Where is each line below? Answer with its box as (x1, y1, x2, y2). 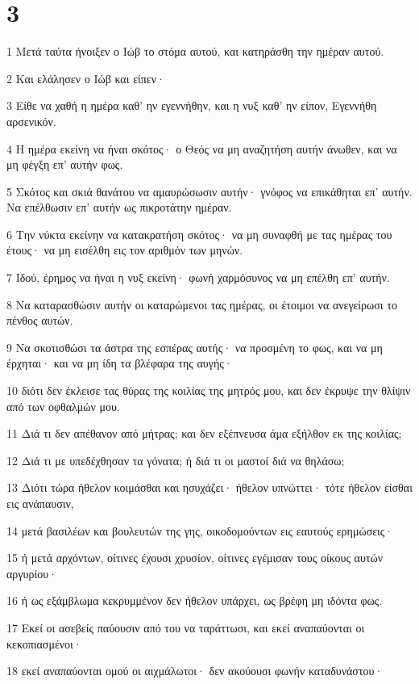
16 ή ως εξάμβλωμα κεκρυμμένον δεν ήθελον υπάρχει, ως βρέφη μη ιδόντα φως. (6, 592, 383, 609)
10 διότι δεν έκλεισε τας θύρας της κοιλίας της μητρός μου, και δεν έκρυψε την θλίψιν (6, 382, 411, 399)
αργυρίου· (6, 564, 58, 581)
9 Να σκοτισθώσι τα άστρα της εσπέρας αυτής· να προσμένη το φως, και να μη (6, 338, 383, 355)
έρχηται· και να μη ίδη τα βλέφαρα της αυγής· (6, 355, 233, 371)
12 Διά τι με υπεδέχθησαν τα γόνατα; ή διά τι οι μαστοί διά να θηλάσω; (6, 451, 345, 468)
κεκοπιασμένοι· (6, 635, 82, 652)
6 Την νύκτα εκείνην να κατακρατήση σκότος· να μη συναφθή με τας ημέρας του (6, 225, 392, 242)
